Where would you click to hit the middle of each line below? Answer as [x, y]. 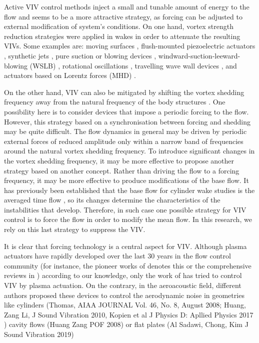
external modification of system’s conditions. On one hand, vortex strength [119, 26]
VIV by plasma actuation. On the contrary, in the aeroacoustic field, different [123, 285]
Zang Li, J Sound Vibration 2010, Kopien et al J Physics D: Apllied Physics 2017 [129, 314]
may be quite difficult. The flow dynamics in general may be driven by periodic [125, 131]
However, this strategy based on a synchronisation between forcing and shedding [127, 121]
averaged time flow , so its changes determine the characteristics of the [112, 200]
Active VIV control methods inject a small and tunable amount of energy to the [127, 6]
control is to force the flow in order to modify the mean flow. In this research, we [128, 219]
